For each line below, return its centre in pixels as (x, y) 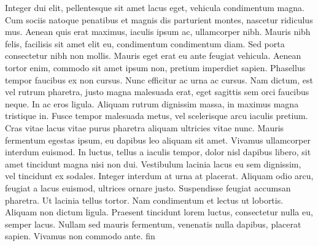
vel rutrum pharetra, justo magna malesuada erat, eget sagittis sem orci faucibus (157, 92)
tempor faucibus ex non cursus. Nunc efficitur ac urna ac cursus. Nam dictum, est (159, 79)
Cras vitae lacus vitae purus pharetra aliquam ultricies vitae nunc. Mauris (145, 127)
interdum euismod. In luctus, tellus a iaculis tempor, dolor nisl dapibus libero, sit (158, 152)
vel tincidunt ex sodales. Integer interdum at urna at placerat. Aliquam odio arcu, (159, 176)
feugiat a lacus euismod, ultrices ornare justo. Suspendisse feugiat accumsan (148, 187)
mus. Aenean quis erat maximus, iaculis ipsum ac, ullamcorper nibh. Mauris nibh (158, 32)
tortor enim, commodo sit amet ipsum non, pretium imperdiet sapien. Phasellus (155, 67)
